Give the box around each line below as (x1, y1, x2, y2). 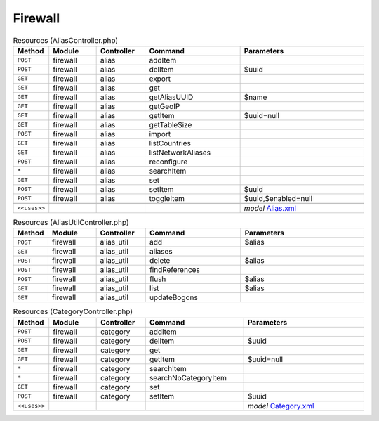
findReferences (149, 265, 200, 275)
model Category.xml (247, 401, 314, 410)
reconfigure (149, 157, 188, 167)
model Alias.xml (244, 203, 297, 213)
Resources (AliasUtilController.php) (13, 218, 129, 228)
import (149, 129, 171, 138)
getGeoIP (149, 101, 180, 111)
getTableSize (149, 119, 192, 129)
